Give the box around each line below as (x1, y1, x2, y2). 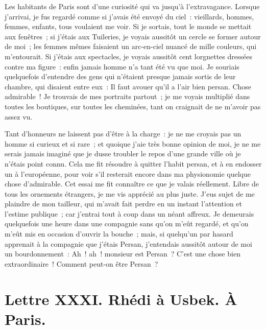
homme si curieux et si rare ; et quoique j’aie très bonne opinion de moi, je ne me (5, 138, 261, 149)
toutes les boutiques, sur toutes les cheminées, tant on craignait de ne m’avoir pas (5, 101, 261, 111)
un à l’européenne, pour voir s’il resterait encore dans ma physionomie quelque (5, 168, 251, 179)
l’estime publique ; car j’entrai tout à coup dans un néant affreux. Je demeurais (5, 208, 254, 219)
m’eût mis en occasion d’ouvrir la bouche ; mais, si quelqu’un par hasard (5, 228, 233, 239)
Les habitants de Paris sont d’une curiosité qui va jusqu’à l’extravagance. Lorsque (5, 1, 260, 11)
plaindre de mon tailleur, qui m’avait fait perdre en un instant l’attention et (5, 198, 243, 209)
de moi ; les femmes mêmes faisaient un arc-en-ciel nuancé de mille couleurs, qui (5, 41, 257, 52)
